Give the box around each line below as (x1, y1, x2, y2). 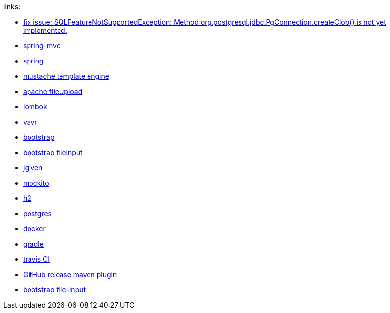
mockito (23, 179, 49, 187)
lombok (23, 102, 47, 111)
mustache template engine (23, 72, 109, 80)
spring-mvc (23, 41, 60, 50)
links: (3, 2, 21, 11)
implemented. (23, 26, 67, 34)
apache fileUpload (23, 87, 83, 95)
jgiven (23, 163, 43, 172)
